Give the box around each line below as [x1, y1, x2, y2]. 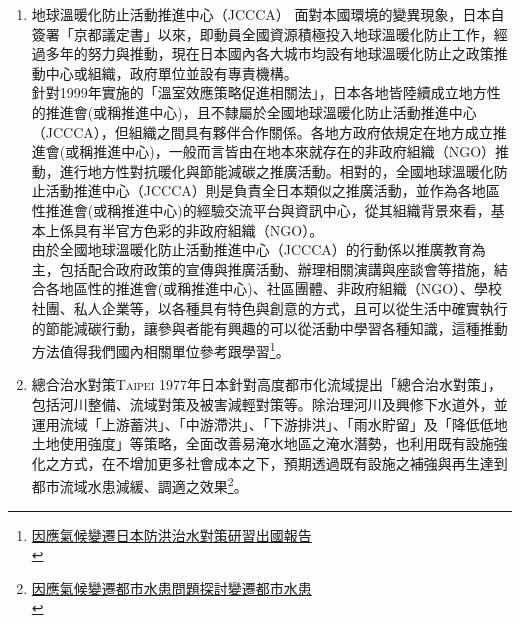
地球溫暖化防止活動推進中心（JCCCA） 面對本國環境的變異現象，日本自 [31, 4, 505, 24]
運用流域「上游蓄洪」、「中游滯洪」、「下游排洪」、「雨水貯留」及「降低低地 [31, 413, 508, 434]
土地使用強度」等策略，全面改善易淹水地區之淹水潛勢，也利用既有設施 [31, 433, 494, 454]
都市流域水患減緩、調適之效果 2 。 [31, 473, 248, 496]
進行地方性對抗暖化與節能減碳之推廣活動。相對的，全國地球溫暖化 [59, 160, 494, 181]
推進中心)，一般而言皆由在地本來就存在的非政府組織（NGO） [93, 141, 496, 162]
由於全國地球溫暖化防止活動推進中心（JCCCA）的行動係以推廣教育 [31, 239, 472, 260]
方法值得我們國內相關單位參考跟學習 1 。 [31, 338, 290, 361]
